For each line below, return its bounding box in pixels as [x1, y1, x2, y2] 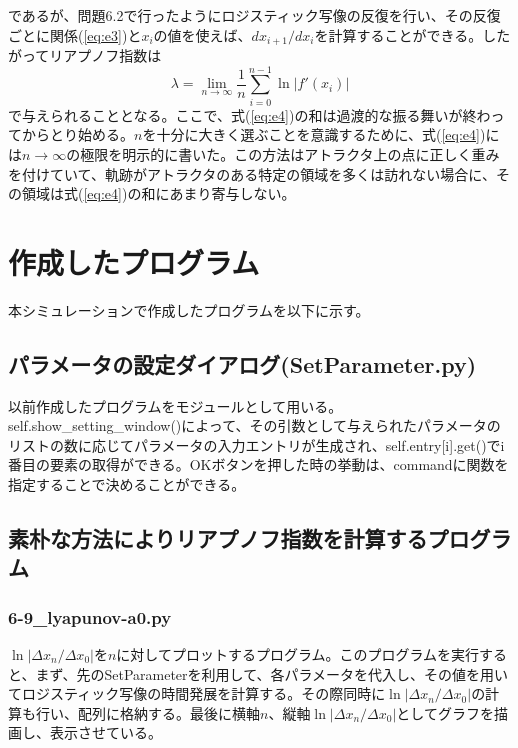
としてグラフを [396, 702, 494, 723]
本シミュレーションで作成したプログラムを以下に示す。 [8, 299, 370, 320]
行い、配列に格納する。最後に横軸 [35, 702, 260, 723]
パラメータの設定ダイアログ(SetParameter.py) [8, 348, 477, 379]
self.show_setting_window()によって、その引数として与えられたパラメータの [8, 415, 501, 436]
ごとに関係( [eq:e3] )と [8, 24, 142, 45]
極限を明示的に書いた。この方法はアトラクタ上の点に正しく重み [80, 143, 500, 164]
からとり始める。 [21, 124, 134, 145]
